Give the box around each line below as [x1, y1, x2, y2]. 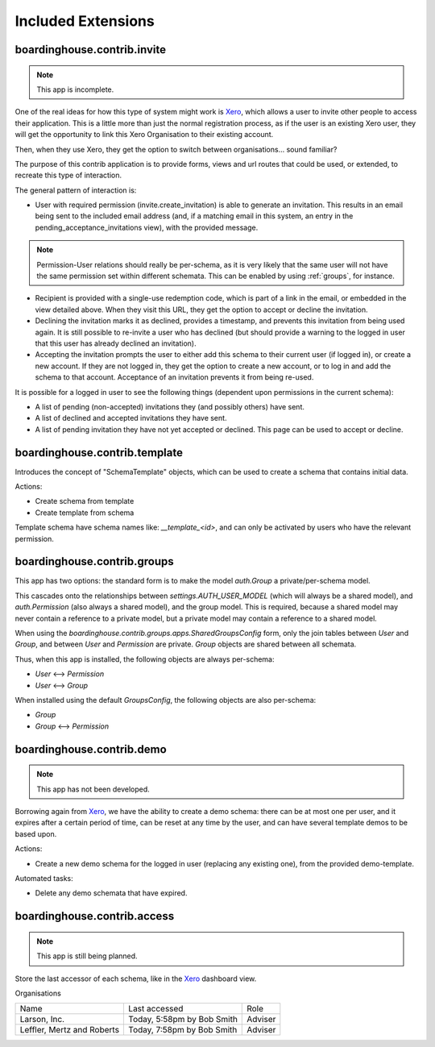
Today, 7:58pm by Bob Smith [128, 1024, 238, 1036]
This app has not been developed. [36, 784, 151, 794]
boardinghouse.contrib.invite [14, 43, 167, 56]
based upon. [14, 829, 57, 838]
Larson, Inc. [19, 1014, 64, 1025]
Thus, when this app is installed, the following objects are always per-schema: [14, 654, 275, 664]
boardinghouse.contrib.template [14, 446, 183, 459]
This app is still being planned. [36, 951, 138, 961]
